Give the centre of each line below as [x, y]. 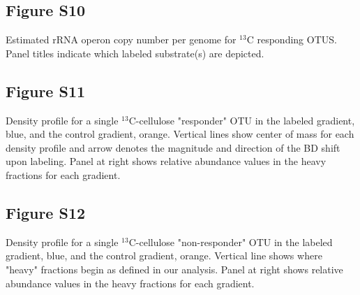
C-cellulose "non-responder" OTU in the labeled [231, 242]
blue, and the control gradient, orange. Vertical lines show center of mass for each [180, 134]
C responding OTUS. [292, 39]
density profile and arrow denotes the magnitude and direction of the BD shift [173, 147]
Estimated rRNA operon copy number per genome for [121, 39]
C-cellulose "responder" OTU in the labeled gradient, [242, 120]
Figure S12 [46, 212]
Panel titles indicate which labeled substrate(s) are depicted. [135, 53]
